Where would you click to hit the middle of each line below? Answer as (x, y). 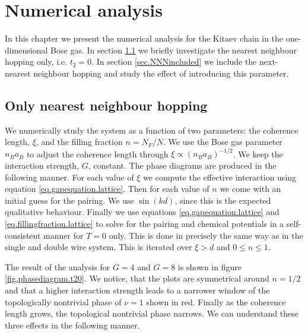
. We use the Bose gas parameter (223, 142)
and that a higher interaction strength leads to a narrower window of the (137, 290)
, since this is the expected (223, 200)
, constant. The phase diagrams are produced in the (182, 165)
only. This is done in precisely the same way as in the (206, 235)
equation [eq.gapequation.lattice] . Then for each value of (107, 189)
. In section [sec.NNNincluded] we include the (174, 61)
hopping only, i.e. (36, 61)
